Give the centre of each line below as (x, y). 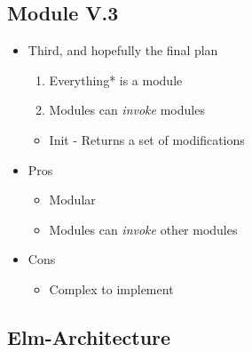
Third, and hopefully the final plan (123, 50)
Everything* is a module (116, 80)
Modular (72, 200)
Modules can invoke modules (127, 110)
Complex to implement (111, 288)
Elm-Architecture (89, 336)
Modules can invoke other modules (143, 229)
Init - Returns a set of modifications (147, 139)
